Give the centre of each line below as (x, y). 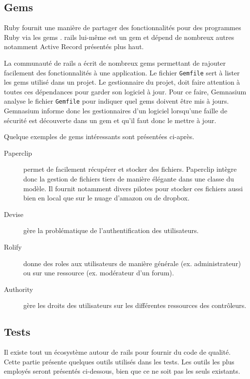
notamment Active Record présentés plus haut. (74, 46)
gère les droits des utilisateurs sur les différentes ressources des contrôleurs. (135, 305)
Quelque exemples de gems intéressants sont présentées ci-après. (99, 136)
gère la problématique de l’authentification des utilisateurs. (111, 230)
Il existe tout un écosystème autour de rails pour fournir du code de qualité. (117, 352)
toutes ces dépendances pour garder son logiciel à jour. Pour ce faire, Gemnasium (125, 91)
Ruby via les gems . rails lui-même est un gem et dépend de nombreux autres (119, 37)
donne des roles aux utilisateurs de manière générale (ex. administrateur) (132, 263)
